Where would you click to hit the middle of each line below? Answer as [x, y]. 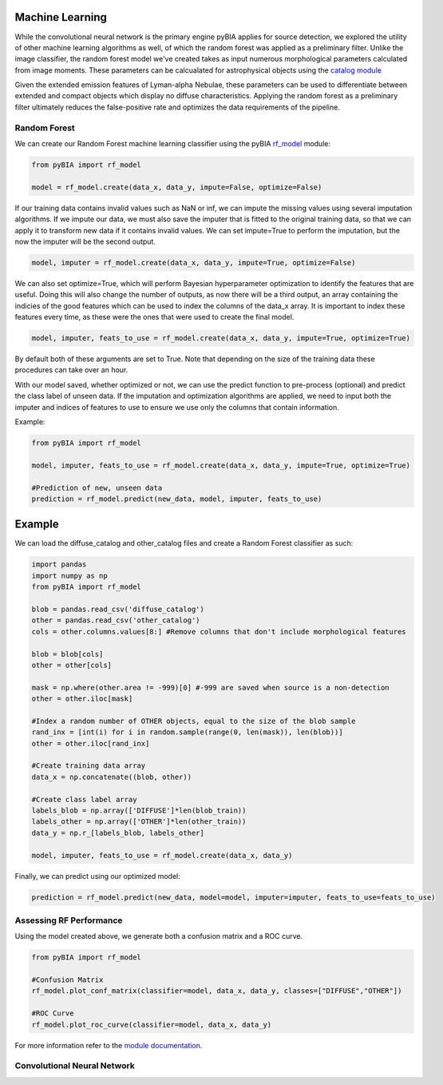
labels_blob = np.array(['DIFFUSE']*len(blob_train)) [139, 811]
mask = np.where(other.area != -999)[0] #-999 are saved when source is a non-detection [211, 688]
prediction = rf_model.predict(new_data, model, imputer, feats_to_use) [177, 499]
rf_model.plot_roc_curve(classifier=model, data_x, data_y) [152, 1024]
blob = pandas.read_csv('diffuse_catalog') [118, 609]
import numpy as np [69, 576]
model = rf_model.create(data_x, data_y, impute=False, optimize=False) [177, 187]
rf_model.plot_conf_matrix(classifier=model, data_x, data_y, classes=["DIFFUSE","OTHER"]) [217, 991]
